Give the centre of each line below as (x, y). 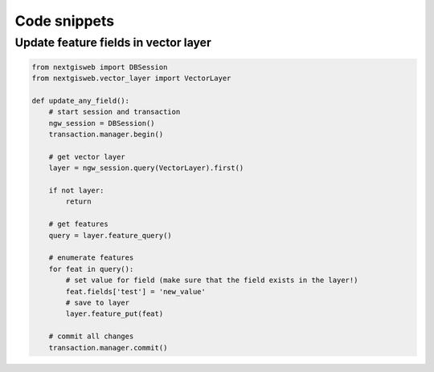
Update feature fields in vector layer (113, 42)
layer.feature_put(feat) (115, 314)
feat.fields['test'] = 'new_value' (136, 291)
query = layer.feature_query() (110, 235)
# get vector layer (87, 157)
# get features (78, 224)
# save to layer (98, 303)
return (78, 202)
